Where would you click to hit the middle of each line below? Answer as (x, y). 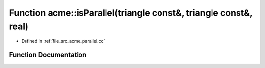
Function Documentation (48, 55)
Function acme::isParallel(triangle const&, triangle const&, (131, 13)
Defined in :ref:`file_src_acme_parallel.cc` (63, 41)
